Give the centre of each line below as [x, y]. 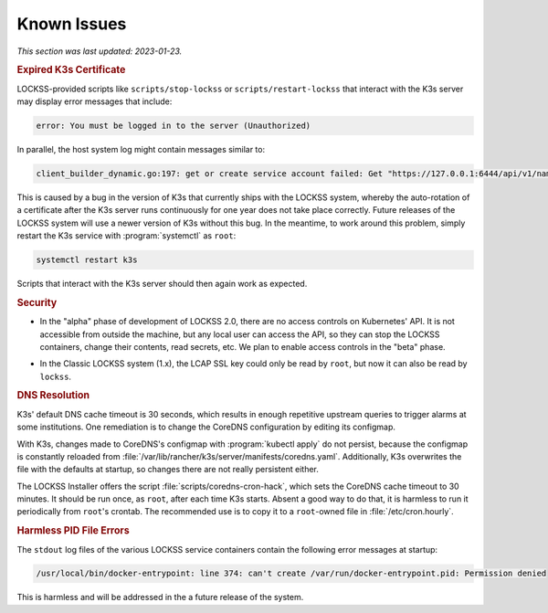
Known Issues [72, 24]
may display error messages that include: [95, 101]
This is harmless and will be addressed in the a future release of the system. [160, 597]
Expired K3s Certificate [71, 70]
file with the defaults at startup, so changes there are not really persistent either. [168, 470]
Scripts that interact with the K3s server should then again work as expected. [162, 284]
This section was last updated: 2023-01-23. [100, 51]
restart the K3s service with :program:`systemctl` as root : [126, 236]
